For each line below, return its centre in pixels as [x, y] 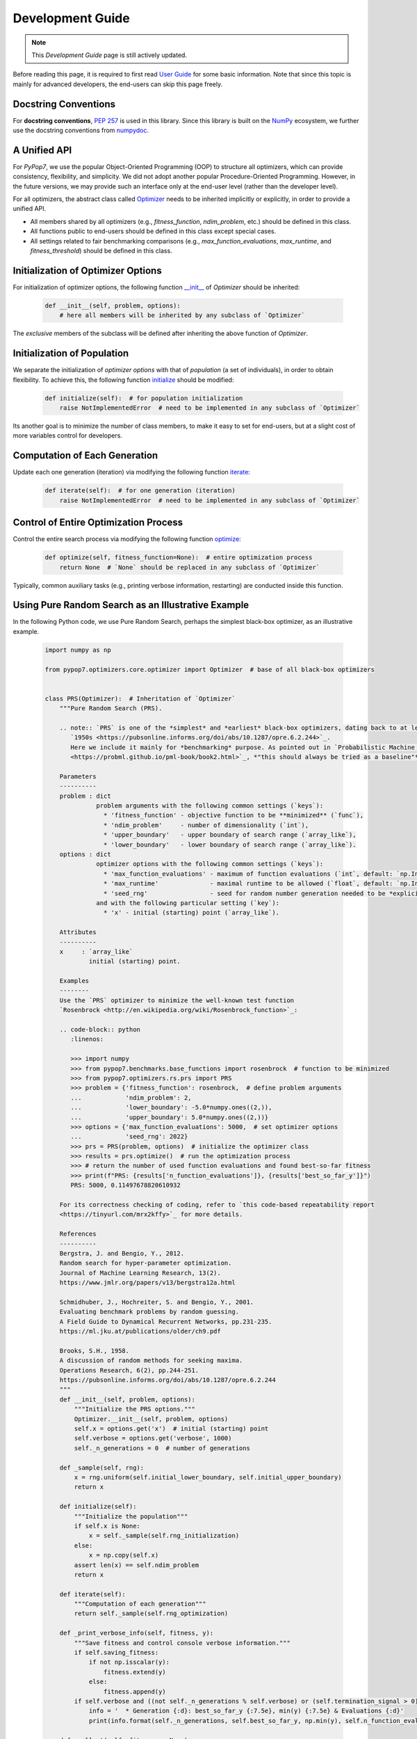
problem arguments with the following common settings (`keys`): [210, 806]
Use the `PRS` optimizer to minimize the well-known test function [177, 1000]
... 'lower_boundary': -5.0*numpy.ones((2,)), [171, 1107]
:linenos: [87, 1039]
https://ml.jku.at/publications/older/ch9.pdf [140, 1331]
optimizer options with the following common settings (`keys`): [210, 864]
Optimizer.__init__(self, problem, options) [151, 1419]
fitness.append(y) [134, 1691]
